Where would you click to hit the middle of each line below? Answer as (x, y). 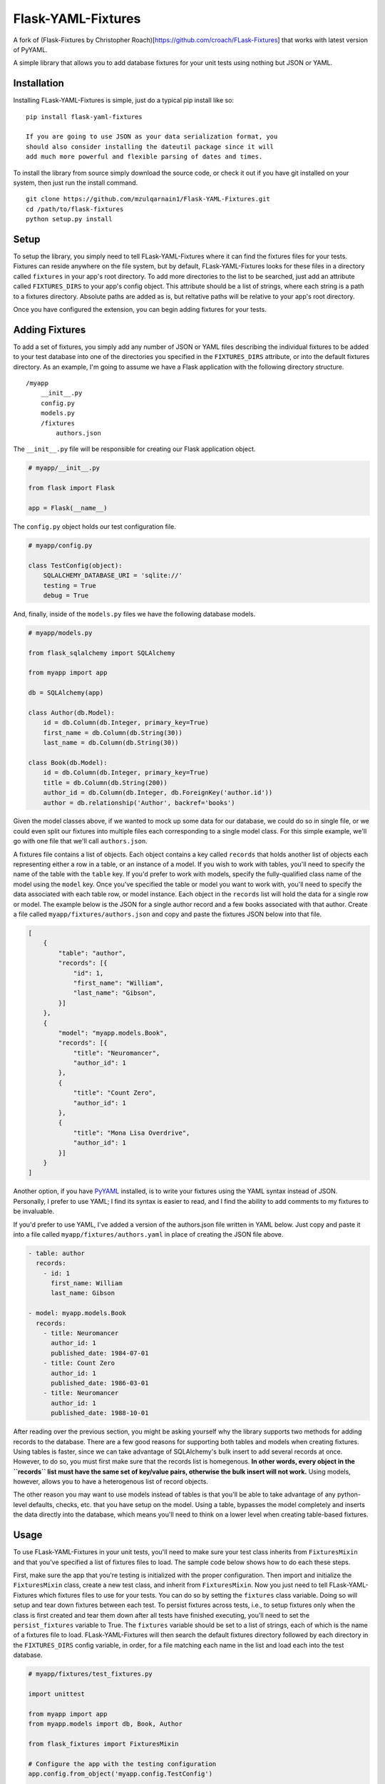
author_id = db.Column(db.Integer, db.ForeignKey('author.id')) (158, 793)
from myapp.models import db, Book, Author (106, 1724)
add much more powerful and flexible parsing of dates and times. (144, 157)
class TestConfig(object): (75, 565)
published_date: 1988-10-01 (100, 1413)
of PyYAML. (30, 49)
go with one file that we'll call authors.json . (80, 841)
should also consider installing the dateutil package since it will (150, 147)
